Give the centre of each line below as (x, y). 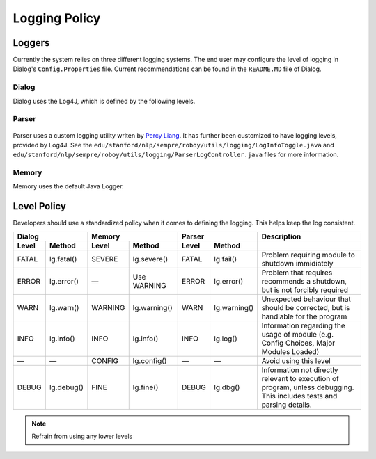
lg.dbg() (227, 387)
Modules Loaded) (290, 351)
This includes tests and (299, 396)
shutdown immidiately (297, 263)
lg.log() (225, 339)
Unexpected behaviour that (306, 299)
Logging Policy (57, 18)
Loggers (31, 43)
